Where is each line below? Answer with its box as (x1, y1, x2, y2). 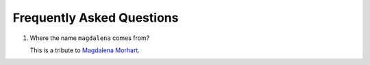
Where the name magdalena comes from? (29, 34, 150, 42)
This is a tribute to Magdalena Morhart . (29, 46, 140, 54)
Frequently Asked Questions (12, 10, 179, 25)
